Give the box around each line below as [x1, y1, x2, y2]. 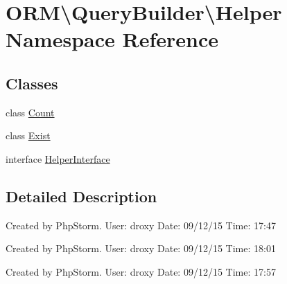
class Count [6, 105, 55, 119]
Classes [6, 72, 58, 94]
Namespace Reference [6, 25, 218, 53]
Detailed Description [6, 185, 157, 206]
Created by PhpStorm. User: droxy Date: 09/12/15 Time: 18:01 [6, 241, 276, 256]
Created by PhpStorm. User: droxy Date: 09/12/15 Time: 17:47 [6, 218, 276, 232]
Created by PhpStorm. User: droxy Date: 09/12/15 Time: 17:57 [6, 264, 276, 278]
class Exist [6, 128, 51, 143]
